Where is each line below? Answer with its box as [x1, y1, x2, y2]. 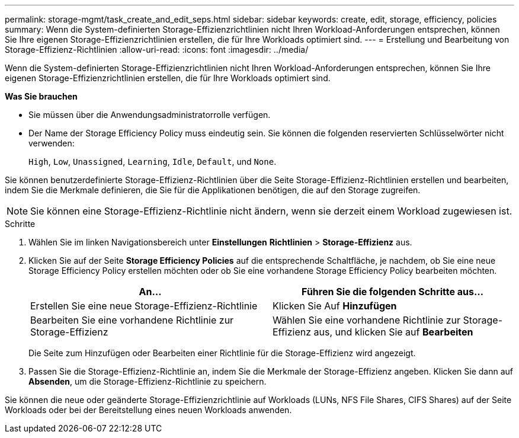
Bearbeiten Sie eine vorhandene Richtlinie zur [30, 314, 234, 326]
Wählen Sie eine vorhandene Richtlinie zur [273, 314, 461, 326]
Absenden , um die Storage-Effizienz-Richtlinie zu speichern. [28, 376, 267, 386]
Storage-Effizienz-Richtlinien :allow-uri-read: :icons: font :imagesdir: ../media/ [5, 44, 309, 55]
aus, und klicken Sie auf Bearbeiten [313, 326, 473, 338]
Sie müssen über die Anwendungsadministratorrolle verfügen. [28, 110, 271, 120]
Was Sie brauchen [5, 91, 78, 101]
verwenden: [28, 138, 75, 148]
